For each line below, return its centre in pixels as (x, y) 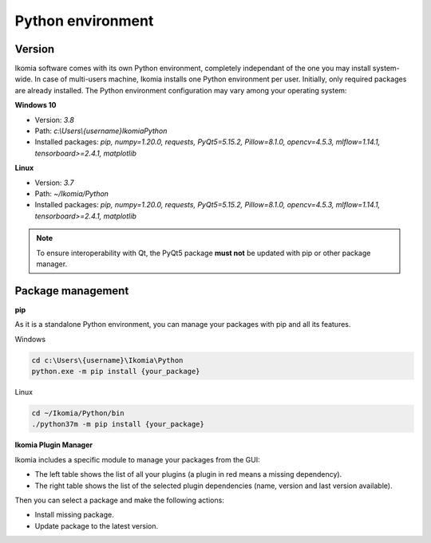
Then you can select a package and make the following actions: (120, 500)
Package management (72, 291)
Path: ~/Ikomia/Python (72, 193)
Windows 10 (36, 105)
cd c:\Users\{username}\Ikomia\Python (107, 360)
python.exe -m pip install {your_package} (116, 371)
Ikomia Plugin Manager (54, 445)
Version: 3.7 (54, 183)
